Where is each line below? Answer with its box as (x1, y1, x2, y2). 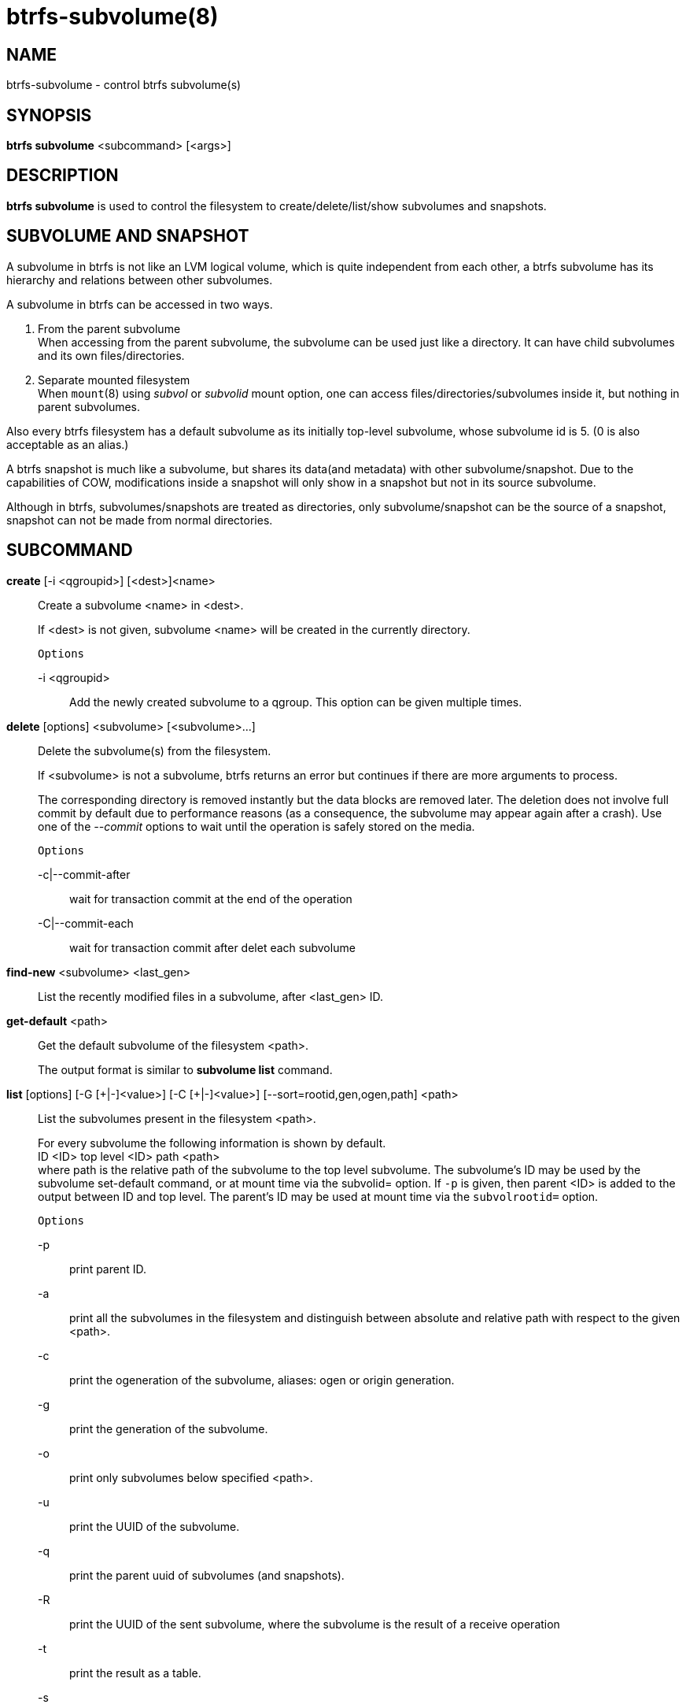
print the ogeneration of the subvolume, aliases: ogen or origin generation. (69, 1373, 455, 1387)
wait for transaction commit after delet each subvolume (69, 940, 356, 954)
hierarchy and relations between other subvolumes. (6, 272, 273, 287)
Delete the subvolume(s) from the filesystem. (38, 743, 271, 758)
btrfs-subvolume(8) (6, 3, 219, 30)
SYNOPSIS (6, 105, 92, 125)
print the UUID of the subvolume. (69, 1519, 240, 1533)
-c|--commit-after (38, 867, 131, 881)
